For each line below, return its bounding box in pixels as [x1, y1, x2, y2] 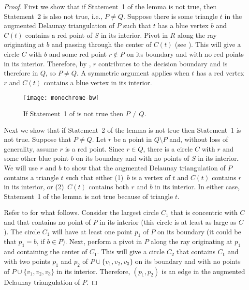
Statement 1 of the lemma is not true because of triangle [4, 191, 173, 201]
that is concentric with [171, 207, 238, 217]
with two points [4, 256, 50, 266]
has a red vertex [196, 68, 244, 78]
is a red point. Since [65, 143, 124, 153]
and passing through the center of [51, 39, 151, 49]
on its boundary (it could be [157, 226, 241, 236]
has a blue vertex [158, 20, 209, 31]
